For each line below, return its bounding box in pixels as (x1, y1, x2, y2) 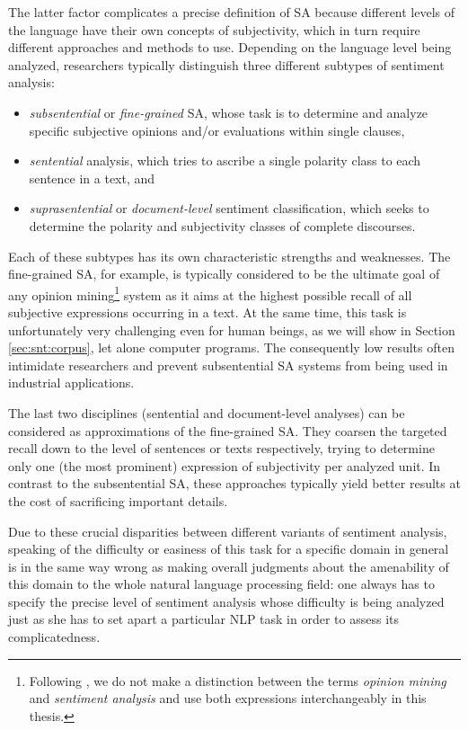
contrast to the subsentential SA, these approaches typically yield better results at (8, 474, 461, 493)
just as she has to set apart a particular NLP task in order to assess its (8, 610, 399, 628)
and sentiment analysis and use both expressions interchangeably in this (29, 689, 427, 708)
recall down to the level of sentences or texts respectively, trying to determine (8, 439, 435, 458)
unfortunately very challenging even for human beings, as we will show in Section (8, 320, 455, 339)
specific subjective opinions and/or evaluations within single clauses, (29, 120, 405, 139)
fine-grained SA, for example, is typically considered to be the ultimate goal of (8, 264, 440, 283)
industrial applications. (8, 373, 135, 392)
